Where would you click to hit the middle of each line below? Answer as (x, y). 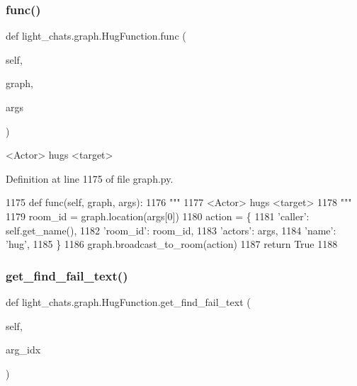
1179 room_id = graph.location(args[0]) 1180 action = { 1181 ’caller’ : (158, 216)
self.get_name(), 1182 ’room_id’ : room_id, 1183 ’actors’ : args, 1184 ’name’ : (171, 230)
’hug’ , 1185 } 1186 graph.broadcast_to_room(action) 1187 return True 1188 (172, 244)
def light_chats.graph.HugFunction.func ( (96, 36)
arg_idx (23, 350)
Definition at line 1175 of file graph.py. (90, 178)
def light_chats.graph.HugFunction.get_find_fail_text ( (128, 301)
